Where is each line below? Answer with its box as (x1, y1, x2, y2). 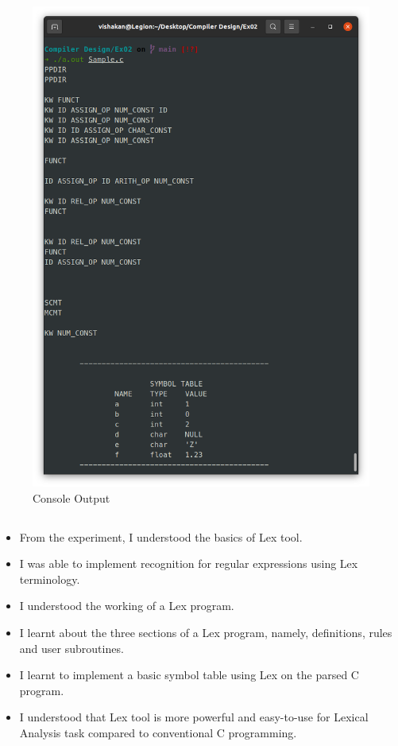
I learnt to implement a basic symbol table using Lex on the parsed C (19, 666, 359, 683)
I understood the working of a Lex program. (19, 597, 234, 614)
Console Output (33, 489, 110, 506)
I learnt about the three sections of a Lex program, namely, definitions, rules (19, 624, 392, 641)
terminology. (19, 570, 80, 587)
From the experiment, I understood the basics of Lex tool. (19, 528, 303, 545)
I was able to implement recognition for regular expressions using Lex (19, 555, 358, 572)
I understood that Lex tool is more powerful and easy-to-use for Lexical (19, 709, 369, 725)
